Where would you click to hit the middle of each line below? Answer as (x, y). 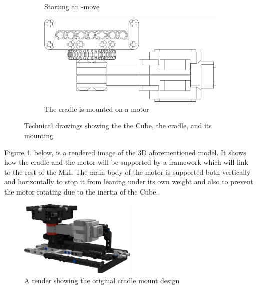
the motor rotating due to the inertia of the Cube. (81, 191)
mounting (39, 135)
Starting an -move (72, 6)
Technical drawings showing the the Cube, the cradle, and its (118, 125)
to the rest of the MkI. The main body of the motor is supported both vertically (127, 172)
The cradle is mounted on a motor (97, 108)
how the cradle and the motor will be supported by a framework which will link (126, 162)
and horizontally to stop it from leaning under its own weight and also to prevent (129, 182)
